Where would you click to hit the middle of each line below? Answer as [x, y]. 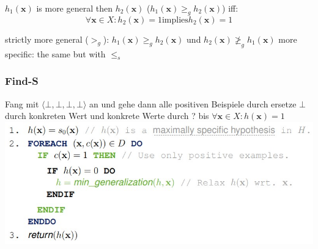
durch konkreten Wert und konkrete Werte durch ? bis [107, 116]
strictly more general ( [47, 39]
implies [175, 20]
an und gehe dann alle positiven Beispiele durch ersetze [193, 103]
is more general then [74, 8]
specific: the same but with [55, 53]
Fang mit [22, 103]
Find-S [22, 81]
